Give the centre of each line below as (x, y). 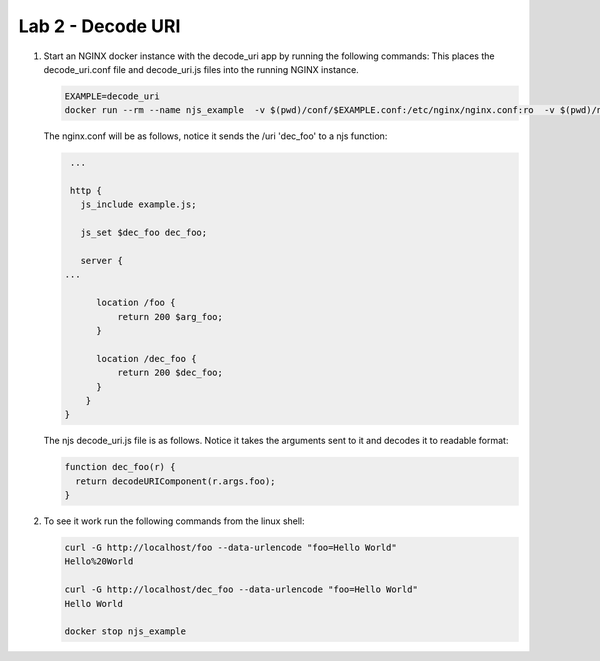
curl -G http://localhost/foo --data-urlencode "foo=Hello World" (230, 548)
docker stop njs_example (125, 631)
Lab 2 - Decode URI (99, 26)
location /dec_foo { (146, 358)
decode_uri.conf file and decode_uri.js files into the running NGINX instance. (201, 69)
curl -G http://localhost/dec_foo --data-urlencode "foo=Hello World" (241, 589)
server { (102, 261)
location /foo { (136, 303)
